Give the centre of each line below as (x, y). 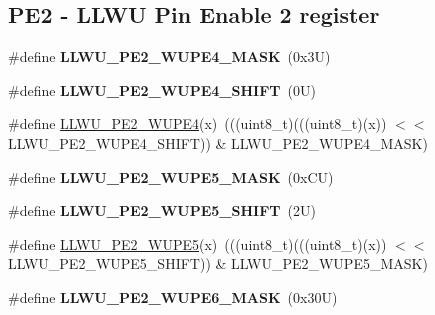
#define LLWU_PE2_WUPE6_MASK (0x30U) (173, 296)
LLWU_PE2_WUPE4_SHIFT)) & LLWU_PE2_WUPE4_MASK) (218, 142)
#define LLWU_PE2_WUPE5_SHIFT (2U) (162, 210)
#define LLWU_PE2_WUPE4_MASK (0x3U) (169, 56)
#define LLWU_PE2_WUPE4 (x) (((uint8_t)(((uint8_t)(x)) (197, 123)
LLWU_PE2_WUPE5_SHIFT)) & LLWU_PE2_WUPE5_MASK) (218, 263)
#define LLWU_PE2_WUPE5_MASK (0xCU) (171, 176)
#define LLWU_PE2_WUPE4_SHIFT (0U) (162, 89)
